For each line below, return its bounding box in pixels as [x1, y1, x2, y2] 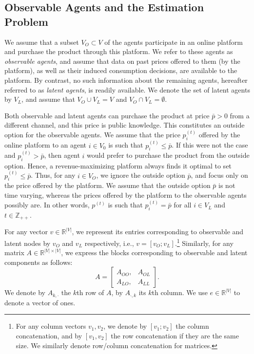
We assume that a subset [4, 37, 79, 47]
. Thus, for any [31, 170, 76, 180]
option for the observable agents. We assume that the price [4, 130, 180, 140]
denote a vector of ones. [4, 297, 76, 307]
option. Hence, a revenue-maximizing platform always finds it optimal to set [4, 160, 232, 170]
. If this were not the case [172, 140, 248, 150]
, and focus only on [191, 170, 248, 180]
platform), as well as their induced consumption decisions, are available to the [4, 65, 237, 75]
